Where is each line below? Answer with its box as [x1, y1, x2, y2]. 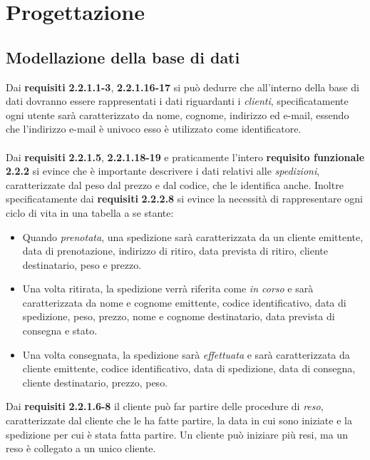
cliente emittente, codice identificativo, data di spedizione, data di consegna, [22, 361, 356, 376]
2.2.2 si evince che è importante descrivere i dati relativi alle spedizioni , [6, 163, 320, 178]
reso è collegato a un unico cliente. [6, 441, 156, 456]
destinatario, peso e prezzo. [22, 257, 142, 272]
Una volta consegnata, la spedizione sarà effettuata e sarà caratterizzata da [22, 347, 350, 362]
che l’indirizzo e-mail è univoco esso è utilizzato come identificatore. [6, 121, 302, 136]
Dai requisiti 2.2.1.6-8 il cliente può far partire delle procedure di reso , [6, 399, 324, 414]
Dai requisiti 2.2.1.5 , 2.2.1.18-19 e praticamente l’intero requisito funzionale [6, 149, 365, 164]
